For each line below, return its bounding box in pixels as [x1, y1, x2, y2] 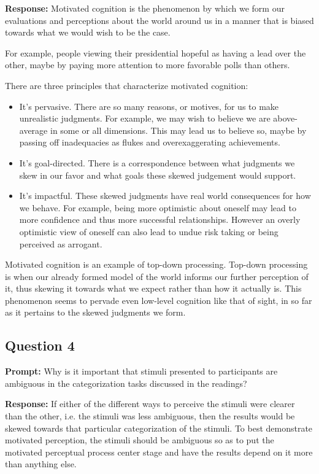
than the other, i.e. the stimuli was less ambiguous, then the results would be [5, 410, 295, 422]
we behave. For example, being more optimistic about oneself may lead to [19, 201, 296, 214]
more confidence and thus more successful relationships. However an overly [19, 213, 301, 226]
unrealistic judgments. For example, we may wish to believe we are [19, 112, 271, 125]
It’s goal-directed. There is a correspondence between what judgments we [19, 156, 295, 169]
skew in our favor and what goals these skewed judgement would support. [19, 168, 296, 181]
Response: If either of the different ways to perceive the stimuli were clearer [5, 397, 295, 410]
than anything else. [5, 457, 77, 470]
